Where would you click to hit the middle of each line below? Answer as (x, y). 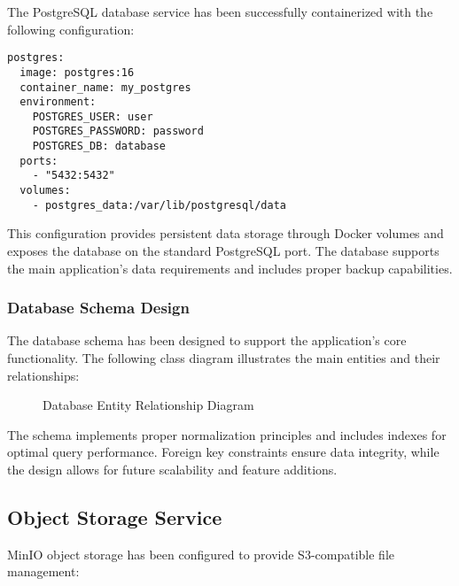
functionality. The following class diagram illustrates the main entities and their (224, 358)
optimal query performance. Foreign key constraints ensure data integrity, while (223, 452)
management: (43, 571)
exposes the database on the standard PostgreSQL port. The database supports (223, 251)
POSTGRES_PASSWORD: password (118, 131)
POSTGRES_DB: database (99, 146)
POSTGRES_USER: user (93, 116)
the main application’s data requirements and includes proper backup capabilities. (230, 268)
